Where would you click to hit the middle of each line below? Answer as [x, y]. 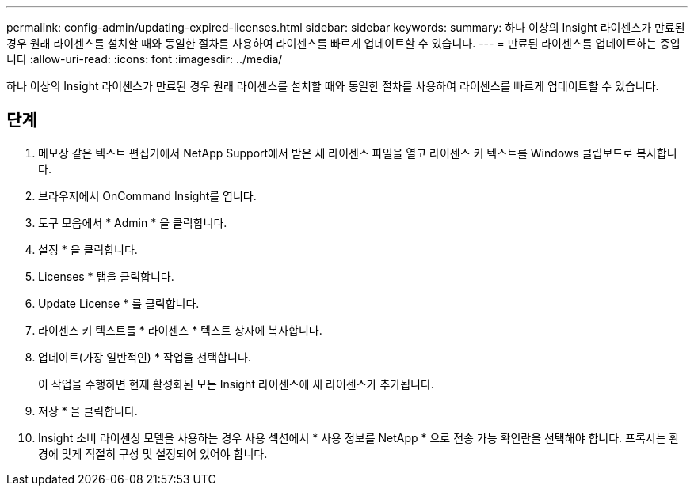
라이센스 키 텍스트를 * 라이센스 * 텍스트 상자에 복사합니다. [180, 330]
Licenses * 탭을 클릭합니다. [106, 276]
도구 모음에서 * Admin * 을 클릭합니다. [133, 222]
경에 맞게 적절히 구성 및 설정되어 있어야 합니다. [153, 453]
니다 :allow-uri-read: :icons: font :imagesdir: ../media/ [145, 59]
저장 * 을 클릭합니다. [88, 411]
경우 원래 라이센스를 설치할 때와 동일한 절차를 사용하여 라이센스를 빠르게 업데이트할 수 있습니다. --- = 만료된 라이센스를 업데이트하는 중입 [343, 43]
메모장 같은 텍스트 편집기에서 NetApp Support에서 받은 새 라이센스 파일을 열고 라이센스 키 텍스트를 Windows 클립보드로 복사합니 [358, 153]
